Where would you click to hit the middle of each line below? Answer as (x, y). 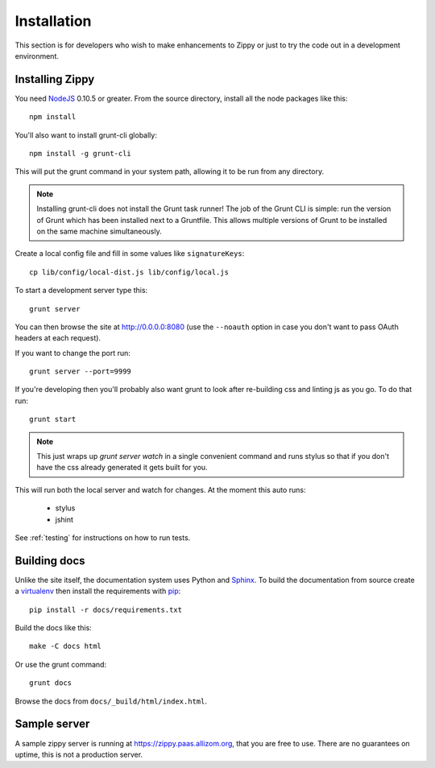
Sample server (52, 724)
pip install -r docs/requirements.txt (106, 609)
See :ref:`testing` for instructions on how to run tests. (103, 538)
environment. (37, 56)
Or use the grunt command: (61, 664)
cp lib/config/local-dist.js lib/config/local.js (129, 272)
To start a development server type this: (81, 291)
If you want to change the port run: (72, 353)
